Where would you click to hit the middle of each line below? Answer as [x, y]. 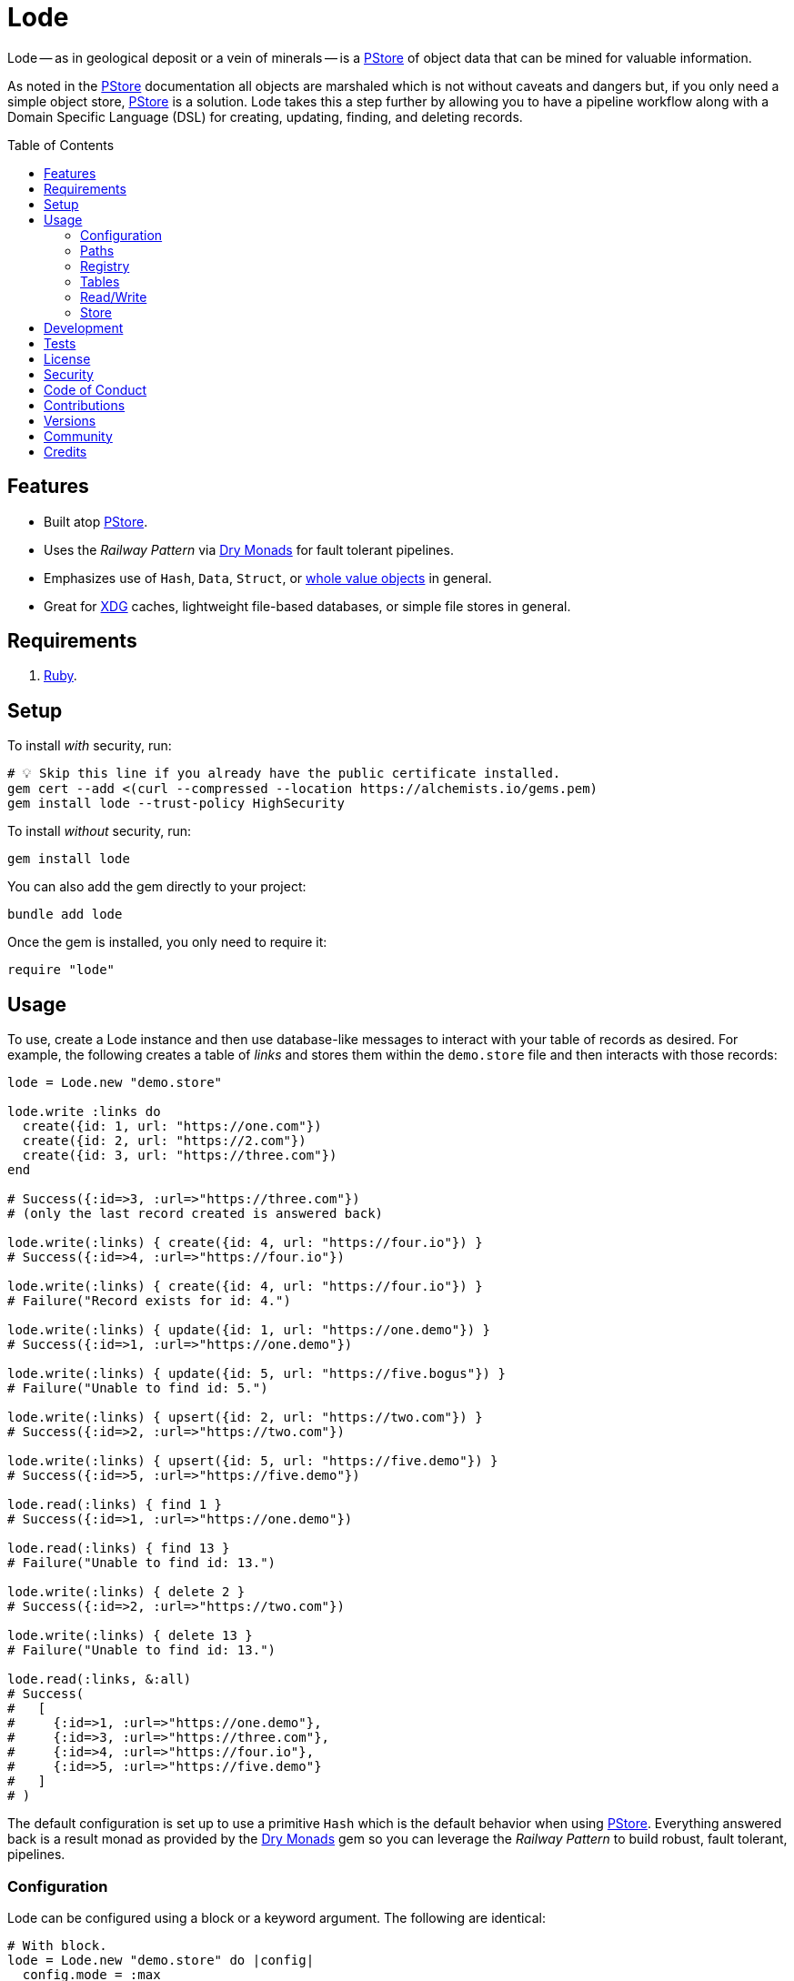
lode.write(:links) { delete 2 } [126, 1592]
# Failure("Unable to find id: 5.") [138, 1388]
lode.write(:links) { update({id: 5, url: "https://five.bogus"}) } [256, 1374]
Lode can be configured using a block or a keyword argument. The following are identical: [276, 1917]
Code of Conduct [95, 389]
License [67, 358]
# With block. [57, 1945]
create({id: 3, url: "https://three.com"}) [180, 1156]
